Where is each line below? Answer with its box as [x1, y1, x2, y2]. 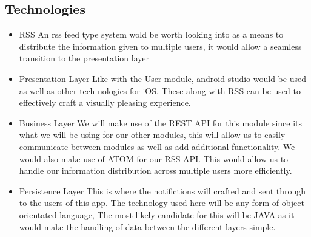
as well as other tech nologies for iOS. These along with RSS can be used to [19, 84, 301, 97]
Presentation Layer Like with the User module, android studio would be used [19, 72, 306, 84]
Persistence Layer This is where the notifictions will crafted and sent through [19, 184, 306, 197]
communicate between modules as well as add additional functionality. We [19, 140, 295, 153]
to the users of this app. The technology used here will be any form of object [19, 196, 304, 209]
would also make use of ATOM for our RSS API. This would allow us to [19, 152, 289, 165]
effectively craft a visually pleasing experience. [19, 96, 191, 109]
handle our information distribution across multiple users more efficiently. [19, 164, 292, 177]
